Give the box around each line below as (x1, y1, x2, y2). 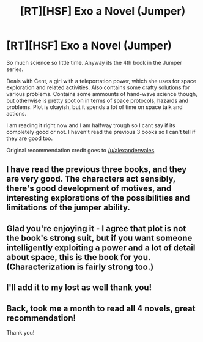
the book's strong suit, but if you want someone (6, 232, 193, 243)
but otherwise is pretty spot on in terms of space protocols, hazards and (6, 97, 188, 104)
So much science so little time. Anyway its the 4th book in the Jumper (6, 59, 182, 66)
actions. (6, 110, 26, 117)
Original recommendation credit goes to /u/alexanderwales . (6, 146, 156, 154)
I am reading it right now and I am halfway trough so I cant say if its (6, 121, 175, 129)
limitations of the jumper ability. (6, 203, 130, 213)
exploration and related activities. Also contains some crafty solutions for (6, 84, 190, 91)
